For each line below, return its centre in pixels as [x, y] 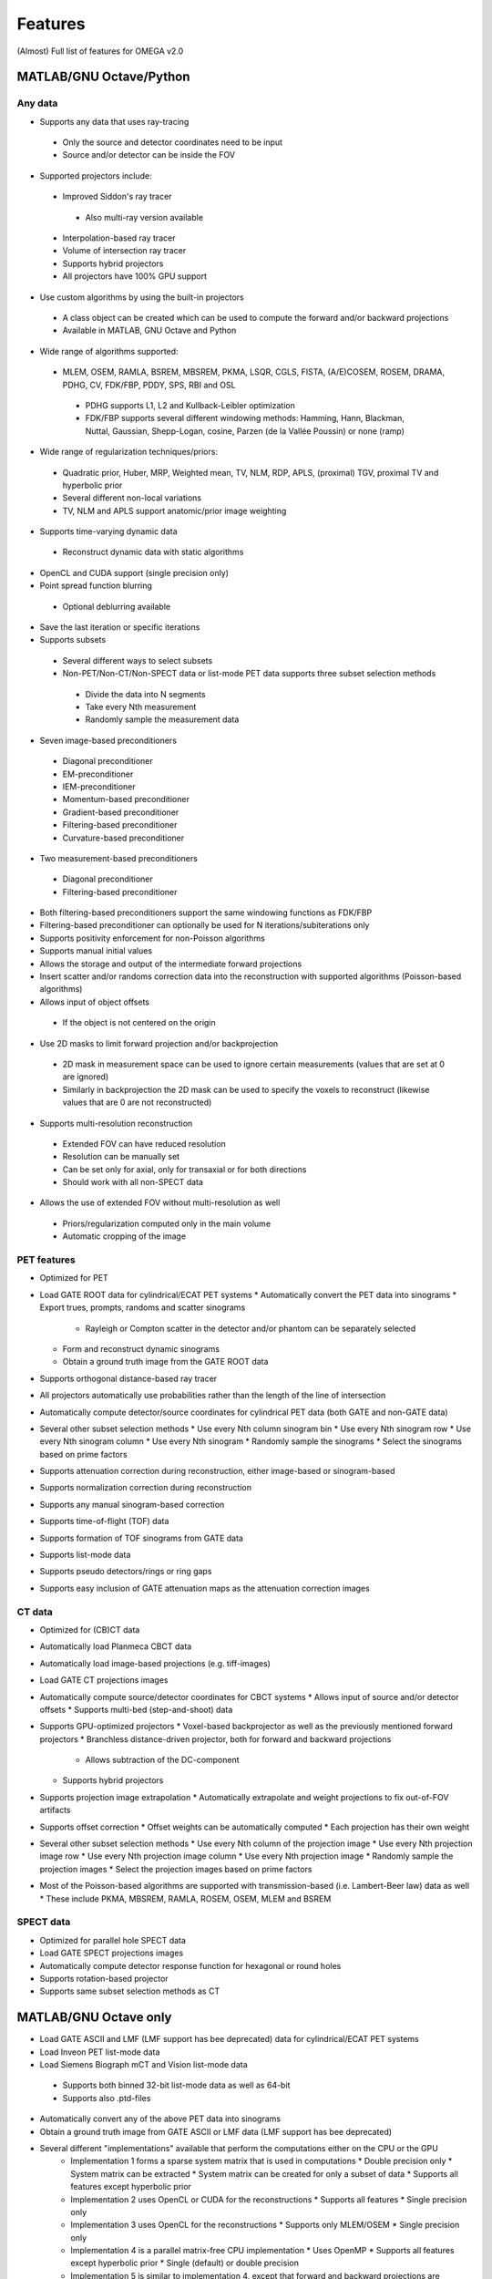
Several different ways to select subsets [138, 660]
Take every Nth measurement [141, 706]
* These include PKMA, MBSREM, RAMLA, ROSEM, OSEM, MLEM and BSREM [185, 1898]
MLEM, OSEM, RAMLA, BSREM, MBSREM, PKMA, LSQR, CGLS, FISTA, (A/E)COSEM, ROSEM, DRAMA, [254, 372]
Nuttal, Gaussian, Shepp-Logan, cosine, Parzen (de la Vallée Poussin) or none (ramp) [245, 431]
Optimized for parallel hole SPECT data [113, 1940]
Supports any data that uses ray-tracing [114, 121]
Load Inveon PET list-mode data [100, 2052]
